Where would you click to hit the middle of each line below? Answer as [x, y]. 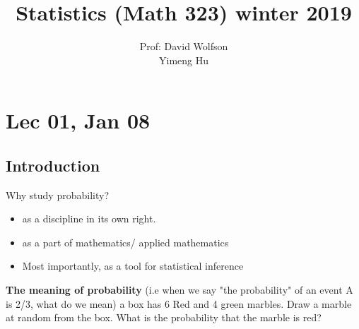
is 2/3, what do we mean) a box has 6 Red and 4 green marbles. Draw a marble [179, 303]
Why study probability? [57, 195]
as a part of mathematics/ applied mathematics [125, 242]
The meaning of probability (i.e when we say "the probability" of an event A [179, 290]
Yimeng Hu [184, 60]
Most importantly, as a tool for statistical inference [133, 266]
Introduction [53, 165]
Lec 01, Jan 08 [78, 120]
